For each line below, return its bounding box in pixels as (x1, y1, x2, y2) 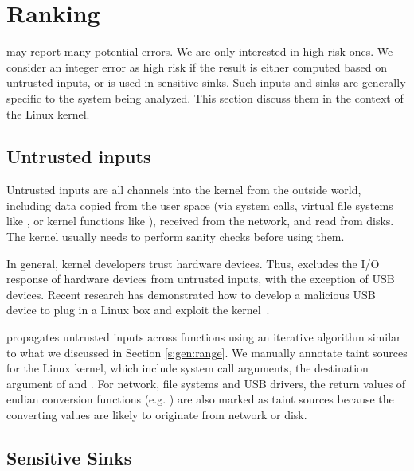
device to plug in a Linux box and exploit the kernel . (6, 302, 270, 318)
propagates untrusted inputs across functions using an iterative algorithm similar (6, 329, 401, 345)
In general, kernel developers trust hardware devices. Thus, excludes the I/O (6, 255, 380, 271)
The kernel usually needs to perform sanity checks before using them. (6, 228, 345, 245)
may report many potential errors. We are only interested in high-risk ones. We (6, 43, 393, 60)
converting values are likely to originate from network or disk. (6, 407, 307, 423)
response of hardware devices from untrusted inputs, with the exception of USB (6, 271, 395, 287)
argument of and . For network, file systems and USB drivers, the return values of (6, 375, 406, 391)
